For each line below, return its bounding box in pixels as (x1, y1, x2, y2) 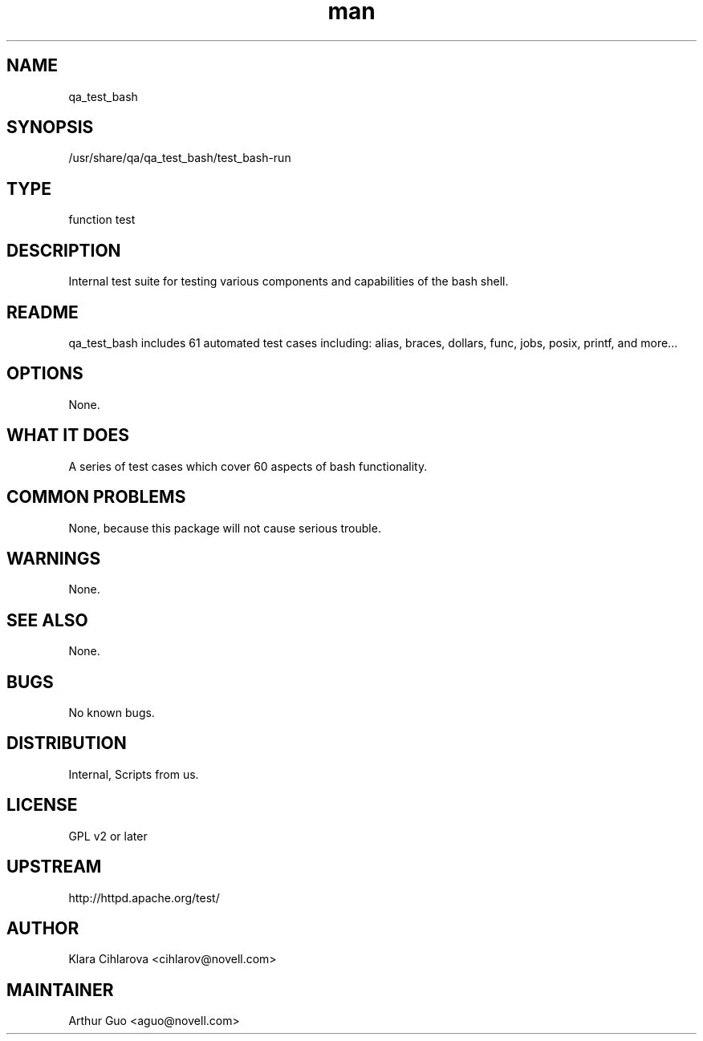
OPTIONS (6, 363, 83, 384)
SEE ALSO (6, 610, 88, 630)
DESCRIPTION (6, 240, 121, 261)
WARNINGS (6, 548, 101, 569)
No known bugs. (68, 706, 155, 720)
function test (68, 213, 136, 227)
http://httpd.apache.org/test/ (68, 890, 220, 905)
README (6, 302, 79, 322)
